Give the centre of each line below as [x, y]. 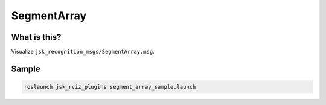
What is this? [36, 37]
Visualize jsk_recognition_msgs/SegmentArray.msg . [83, 52]
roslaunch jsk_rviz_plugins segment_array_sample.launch [110, 87]
